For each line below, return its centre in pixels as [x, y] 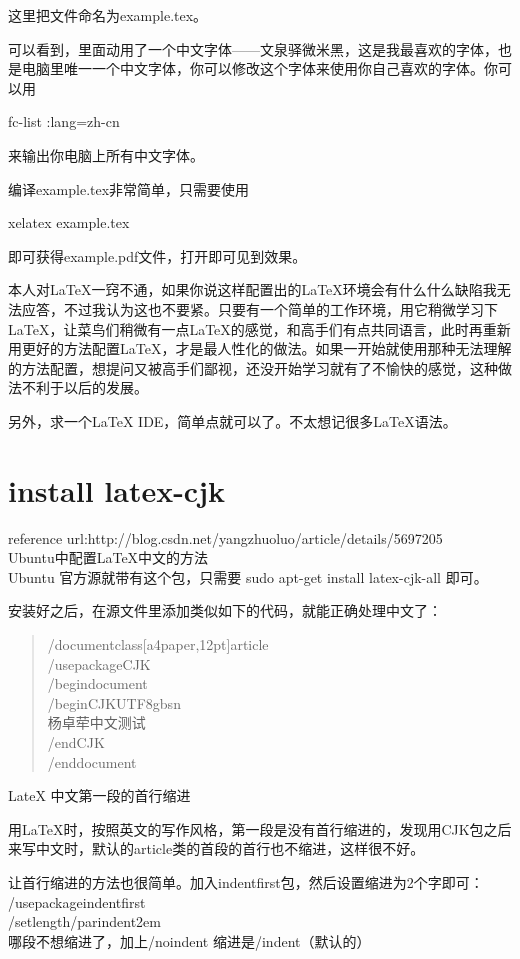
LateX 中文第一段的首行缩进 [99, 795]
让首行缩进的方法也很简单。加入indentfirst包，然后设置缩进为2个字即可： [246, 881]
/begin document [97, 683]
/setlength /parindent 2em [84, 921]
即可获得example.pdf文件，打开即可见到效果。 [157, 255]
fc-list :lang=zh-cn [64, 121]
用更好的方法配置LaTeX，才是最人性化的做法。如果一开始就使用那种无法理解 [260, 348]
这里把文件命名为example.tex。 [108, 15]
